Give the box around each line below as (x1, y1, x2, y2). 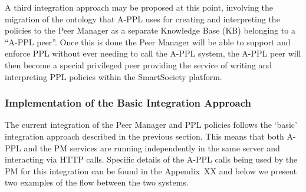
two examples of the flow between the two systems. (5, 176, 189, 188)
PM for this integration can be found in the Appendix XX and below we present (5, 164, 297, 177)
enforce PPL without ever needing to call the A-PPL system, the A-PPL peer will (5, 47, 301, 59)
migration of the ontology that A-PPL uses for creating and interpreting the (5, 12, 280, 25)
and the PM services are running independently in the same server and (24, 141, 280, 154)
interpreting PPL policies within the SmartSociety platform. (5, 70, 222, 82)
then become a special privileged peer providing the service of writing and (5, 58, 272, 71)
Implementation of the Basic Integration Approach (5, 95, 251, 110)
